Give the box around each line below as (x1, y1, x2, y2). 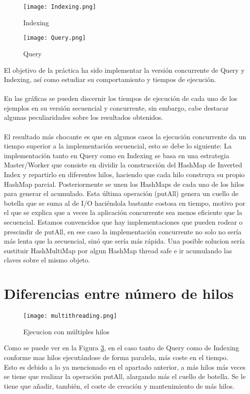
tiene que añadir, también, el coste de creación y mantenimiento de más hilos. (4, 380, 234, 391)
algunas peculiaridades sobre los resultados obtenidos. (4, 112, 163, 122)
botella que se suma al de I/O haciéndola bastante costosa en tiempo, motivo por (4, 197, 246, 208)
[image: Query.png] (23, 34, 86, 42)
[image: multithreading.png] (23, 312, 117, 320)
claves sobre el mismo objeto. (4, 255, 90, 265)
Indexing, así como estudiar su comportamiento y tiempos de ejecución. (4, 74, 216, 84)
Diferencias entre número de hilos (4, 283, 234, 303)
